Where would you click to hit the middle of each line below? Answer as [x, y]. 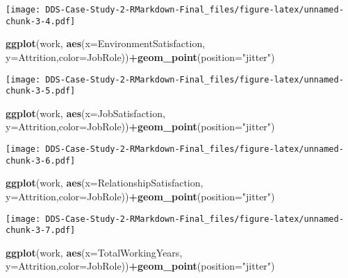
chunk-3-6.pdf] [41, 160]
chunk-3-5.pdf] [41, 91]
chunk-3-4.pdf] [41, 21]
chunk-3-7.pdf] [41, 231]
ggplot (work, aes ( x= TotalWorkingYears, [94, 252]
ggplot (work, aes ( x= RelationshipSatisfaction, [105, 183]
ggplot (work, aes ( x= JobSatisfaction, [85, 113]
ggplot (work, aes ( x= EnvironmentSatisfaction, [106, 43]
